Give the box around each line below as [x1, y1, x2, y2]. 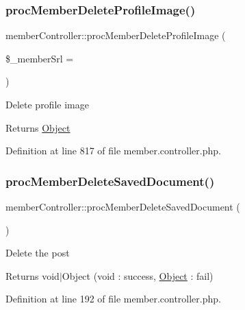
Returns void [5, 268, 60, 283]
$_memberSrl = [5, 51, 74, 65]
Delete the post [5, 246, 70, 260]
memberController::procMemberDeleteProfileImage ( [5, 28, 226, 43]
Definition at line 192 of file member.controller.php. [5, 291, 221, 306]
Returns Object [5, 120, 70, 134]
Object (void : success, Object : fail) [62, 268, 214, 283]
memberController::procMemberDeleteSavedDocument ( [5, 200, 240, 213]
